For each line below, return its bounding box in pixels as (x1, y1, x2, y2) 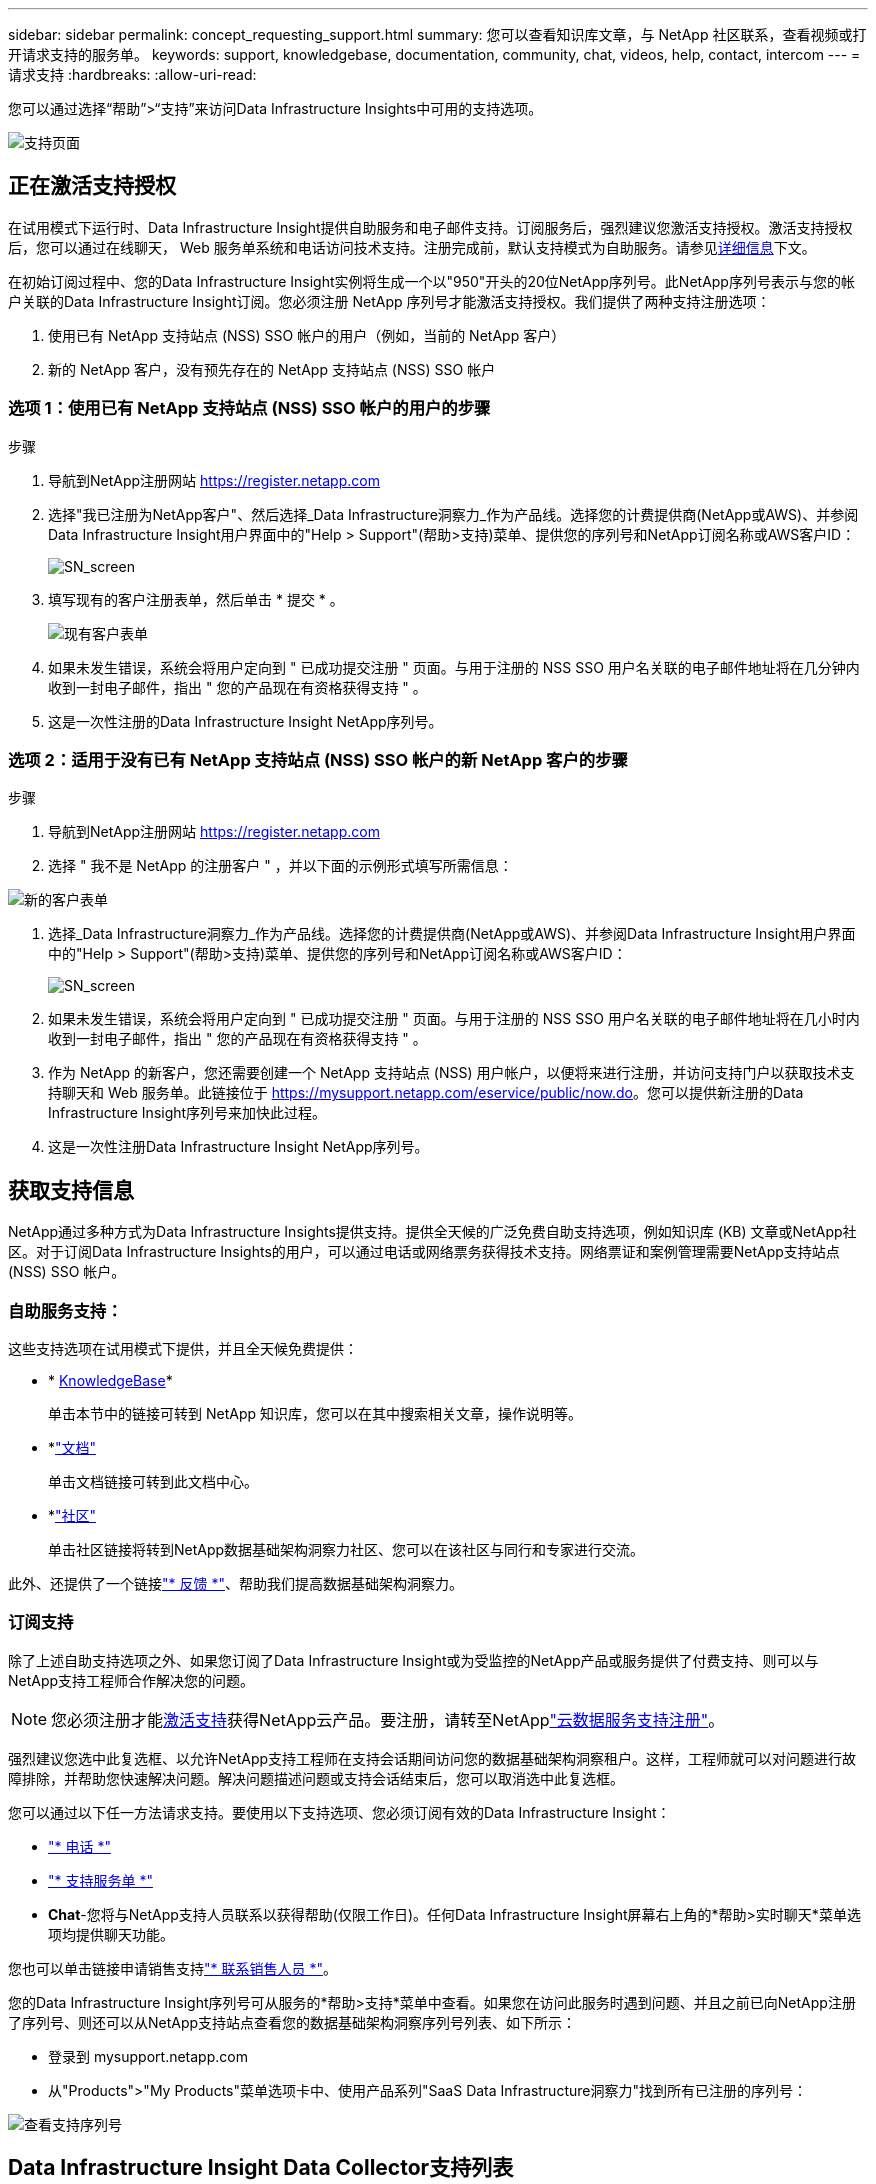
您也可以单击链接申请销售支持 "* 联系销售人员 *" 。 (8, 1959, 337, 1977)
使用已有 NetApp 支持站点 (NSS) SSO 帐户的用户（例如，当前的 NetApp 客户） (48, 326, 566, 344)
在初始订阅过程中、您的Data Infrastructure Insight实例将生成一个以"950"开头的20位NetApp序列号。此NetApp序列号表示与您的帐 (8, 272, 855, 290)
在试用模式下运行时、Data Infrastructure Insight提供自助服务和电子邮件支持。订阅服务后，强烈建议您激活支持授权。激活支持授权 (8, 218, 853, 236)
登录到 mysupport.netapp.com (48, 2047, 248, 2065)
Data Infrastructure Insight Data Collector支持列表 (8, 2155, 514, 2181)
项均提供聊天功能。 (48, 1925, 174, 1943)
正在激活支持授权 (8, 173, 176, 199)
